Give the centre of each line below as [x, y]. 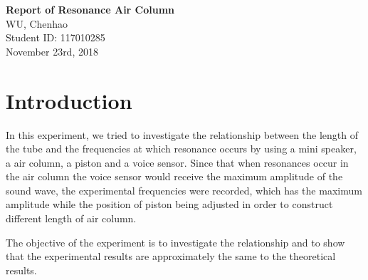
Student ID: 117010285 [56, 37]
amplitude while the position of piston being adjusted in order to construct [169, 204]
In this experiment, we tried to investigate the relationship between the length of [182, 134]
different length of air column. [71, 218]
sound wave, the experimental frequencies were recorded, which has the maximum [184, 190]
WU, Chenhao [37, 23]
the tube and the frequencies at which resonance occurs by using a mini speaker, [181, 149]
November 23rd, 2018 [52, 51]
